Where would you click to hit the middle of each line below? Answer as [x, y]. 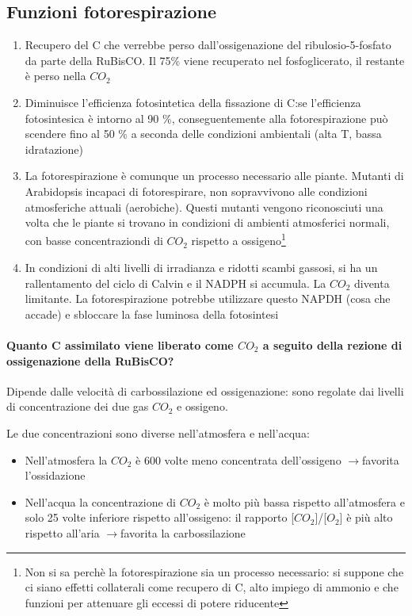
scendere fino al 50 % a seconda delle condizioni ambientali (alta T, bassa [203, 134]
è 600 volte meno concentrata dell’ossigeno [238, 459]
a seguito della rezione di [332, 344]
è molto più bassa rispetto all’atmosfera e [304, 501]
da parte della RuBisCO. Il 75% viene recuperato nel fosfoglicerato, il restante [215, 60]
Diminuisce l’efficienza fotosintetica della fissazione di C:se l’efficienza [193, 102]
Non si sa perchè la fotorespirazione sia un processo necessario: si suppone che [214, 571]
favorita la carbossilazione [183, 532]
